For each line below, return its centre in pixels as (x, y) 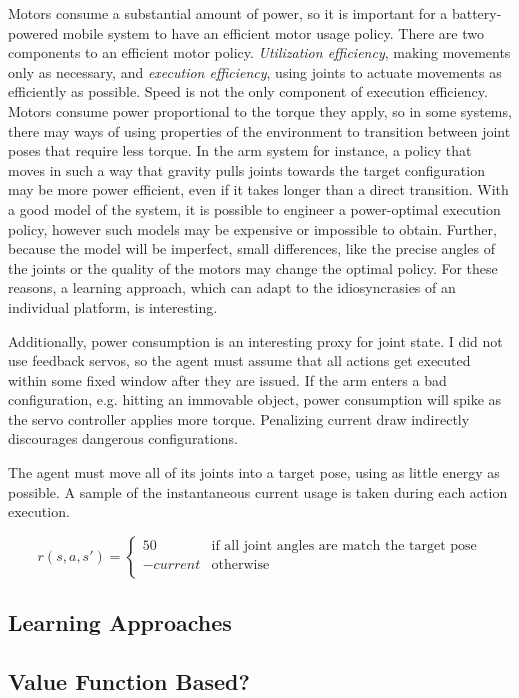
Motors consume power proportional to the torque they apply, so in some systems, (260, 110)
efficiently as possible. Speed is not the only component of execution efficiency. (248, 91)
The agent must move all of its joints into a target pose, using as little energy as (254, 472)
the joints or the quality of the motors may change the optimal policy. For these (253, 267)
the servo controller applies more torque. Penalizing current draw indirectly (239, 418)
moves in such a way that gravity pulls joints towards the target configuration (246, 169)
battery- (476, 13)
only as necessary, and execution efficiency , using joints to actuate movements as (255, 71)
